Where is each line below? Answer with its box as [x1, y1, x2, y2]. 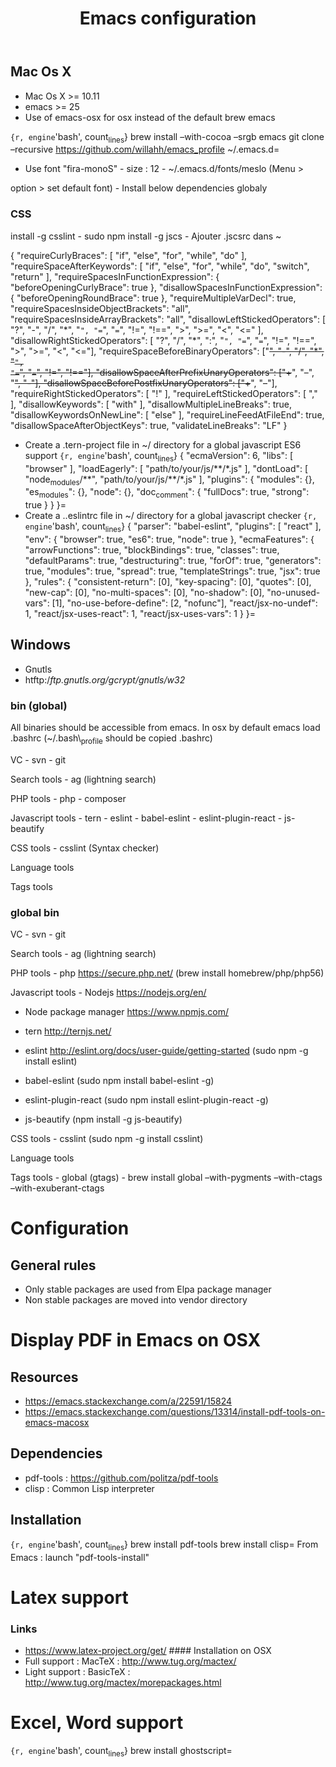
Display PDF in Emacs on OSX [10, 1329, 262, 1352]
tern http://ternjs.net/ [24, 1025, 112, 1037]
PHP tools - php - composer [10, 792, 127, 804]
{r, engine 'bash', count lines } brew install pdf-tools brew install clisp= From [10, 1538, 319, 1552]
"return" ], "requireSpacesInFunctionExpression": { [10, 270, 220, 282]
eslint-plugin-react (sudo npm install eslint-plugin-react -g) [24, 1094, 269, 1106]
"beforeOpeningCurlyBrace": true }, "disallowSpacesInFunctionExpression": [10, 281, 323, 293]
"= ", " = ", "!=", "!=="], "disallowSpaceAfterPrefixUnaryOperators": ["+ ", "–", [10, 366, 315, 378]
